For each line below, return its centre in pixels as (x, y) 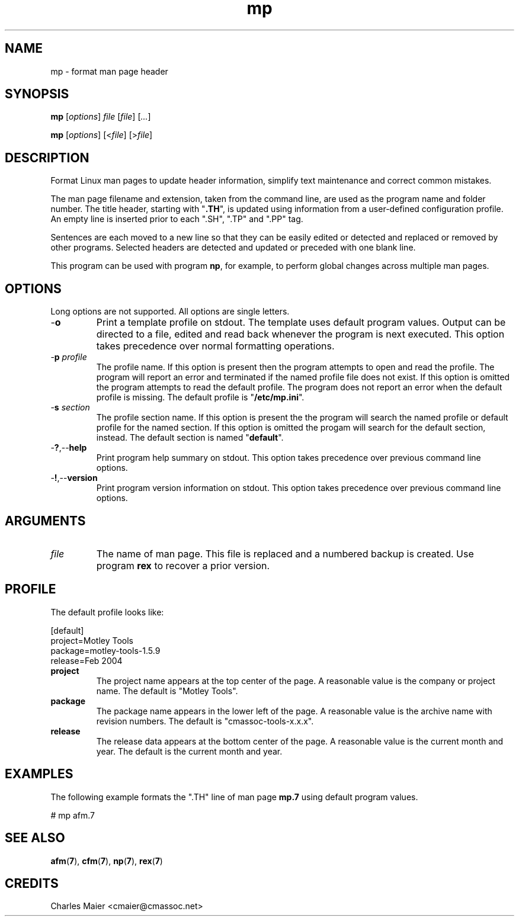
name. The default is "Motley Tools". (167, 691)
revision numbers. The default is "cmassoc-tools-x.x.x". (205, 721)
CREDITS (32, 883)
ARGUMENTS (45, 521)
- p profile (69, 357)
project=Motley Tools (92, 640)
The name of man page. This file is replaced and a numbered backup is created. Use (285, 553)
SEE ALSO (35, 838)
